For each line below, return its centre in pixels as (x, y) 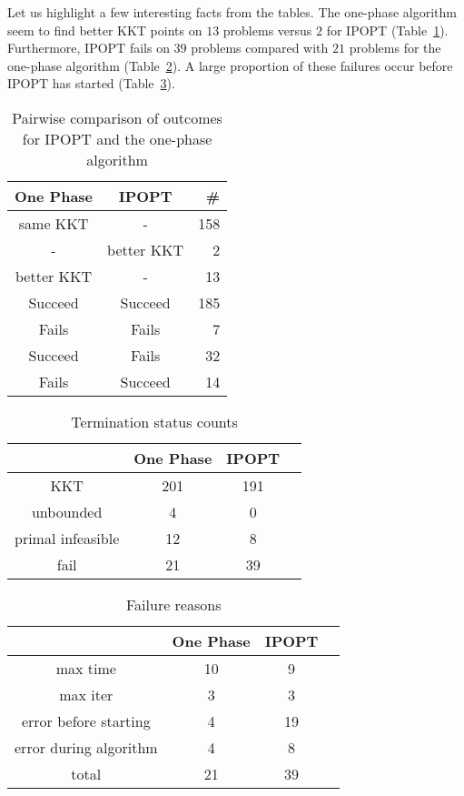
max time (86, 668)
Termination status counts (154, 421)
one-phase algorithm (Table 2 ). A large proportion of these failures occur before (230, 65)
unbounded (67, 511)
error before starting (86, 720)
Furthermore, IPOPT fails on (89, 48)
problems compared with (260, 48)
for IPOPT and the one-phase (117, 138)
